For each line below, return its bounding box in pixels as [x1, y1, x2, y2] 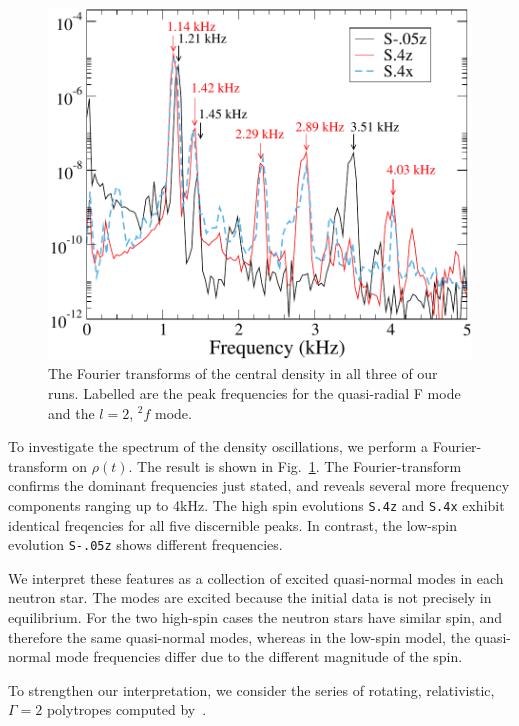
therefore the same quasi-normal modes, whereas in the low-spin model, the [8, 626, 471, 647]
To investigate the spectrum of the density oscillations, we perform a [8, 436, 429, 457]
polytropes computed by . [46, 699, 207, 720]
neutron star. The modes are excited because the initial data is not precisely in [8, 587, 492, 608]
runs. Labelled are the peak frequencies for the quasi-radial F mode [48, 382, 461, 403]
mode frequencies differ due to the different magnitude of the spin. [55, 646, 463, 667]
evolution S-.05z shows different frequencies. [8, 534, 283, 555]
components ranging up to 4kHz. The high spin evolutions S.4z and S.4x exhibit [8, 494, 505, 515]
